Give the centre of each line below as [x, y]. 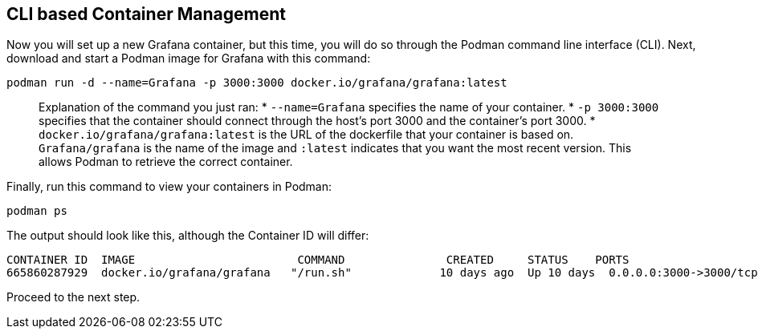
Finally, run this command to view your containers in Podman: [169, 187]
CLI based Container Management [146, 14]
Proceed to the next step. [73, 297]
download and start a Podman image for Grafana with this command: [189, 59]
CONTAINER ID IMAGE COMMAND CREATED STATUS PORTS [318, 260]
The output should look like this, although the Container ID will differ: [188, 236]
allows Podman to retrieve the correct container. [166, 162]
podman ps [37, 211]
